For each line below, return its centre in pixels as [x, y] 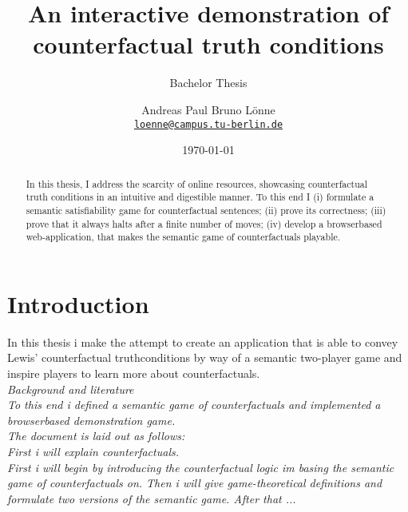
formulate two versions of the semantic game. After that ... [152, 498]
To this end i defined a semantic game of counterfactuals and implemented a [194, 405]
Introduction [78, 303]
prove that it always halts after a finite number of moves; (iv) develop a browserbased [204, 223]
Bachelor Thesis [208, 83]
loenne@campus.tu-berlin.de [208, 124]
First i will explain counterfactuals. [93, 451]
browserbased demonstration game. [91, 420]
